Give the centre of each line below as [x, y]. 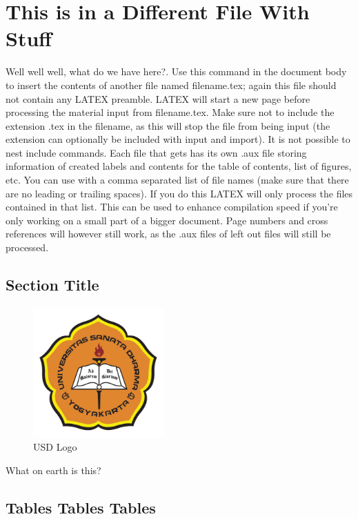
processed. [27, 247]
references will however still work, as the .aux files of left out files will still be [168, 234]
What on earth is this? [53, 470]
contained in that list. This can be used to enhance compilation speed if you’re [172, 207]
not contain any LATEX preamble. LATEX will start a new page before [158, 98]
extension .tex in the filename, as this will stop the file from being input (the [168, 125]
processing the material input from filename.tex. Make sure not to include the [170, 112]
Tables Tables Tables [81, 507]
